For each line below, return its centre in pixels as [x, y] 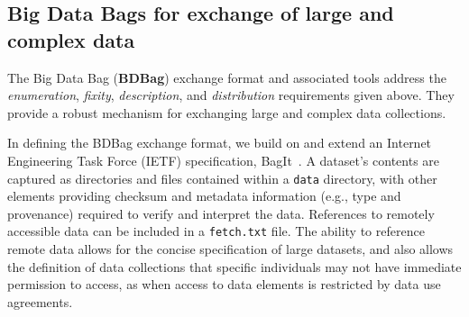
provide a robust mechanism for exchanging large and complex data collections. [227, 112]
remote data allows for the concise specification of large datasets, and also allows [230, 249]
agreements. [40, 301]
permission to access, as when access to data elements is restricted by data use [224, 284]
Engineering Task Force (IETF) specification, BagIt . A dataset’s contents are [224, 160]
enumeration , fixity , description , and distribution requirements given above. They [231, 95]
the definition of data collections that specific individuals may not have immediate [234, 266]
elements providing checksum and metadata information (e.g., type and [204, 196]
